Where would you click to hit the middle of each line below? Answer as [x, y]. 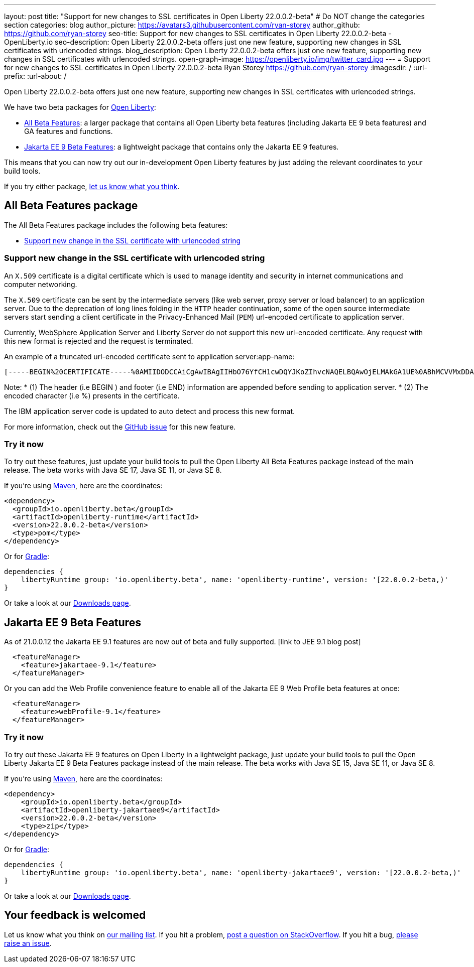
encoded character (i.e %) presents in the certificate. [92, 395]
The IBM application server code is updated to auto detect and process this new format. [150, 411]
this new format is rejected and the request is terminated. [99, 341]
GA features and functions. [69, 131]
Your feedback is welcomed [75, 915]
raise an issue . [28, 943]
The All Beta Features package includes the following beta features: [116, 225]
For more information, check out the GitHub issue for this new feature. [120, 427]
